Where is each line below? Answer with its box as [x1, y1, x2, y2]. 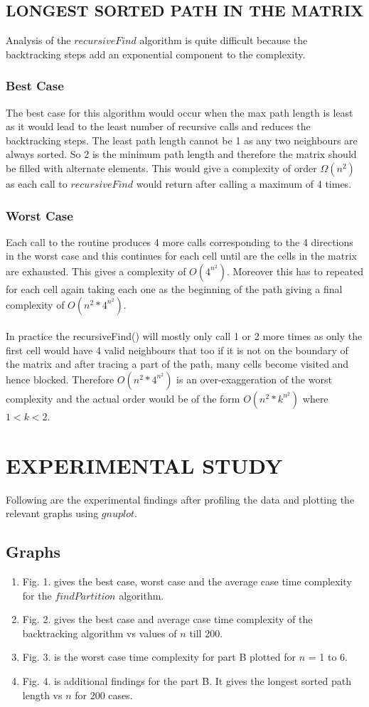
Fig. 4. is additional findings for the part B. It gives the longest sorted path [22, 674, 351, 689]
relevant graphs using [6, 506, 99, 521]
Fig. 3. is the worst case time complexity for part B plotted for [22, 649, 296, 664]
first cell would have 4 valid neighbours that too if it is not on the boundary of [6, 342, 348, 357]
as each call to [6, 176, 68, 191]
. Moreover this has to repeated [226, 263, 363, 278]
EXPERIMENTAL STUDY [6, 450, 283, 479]
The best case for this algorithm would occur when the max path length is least [6, 105, 353, 119]
